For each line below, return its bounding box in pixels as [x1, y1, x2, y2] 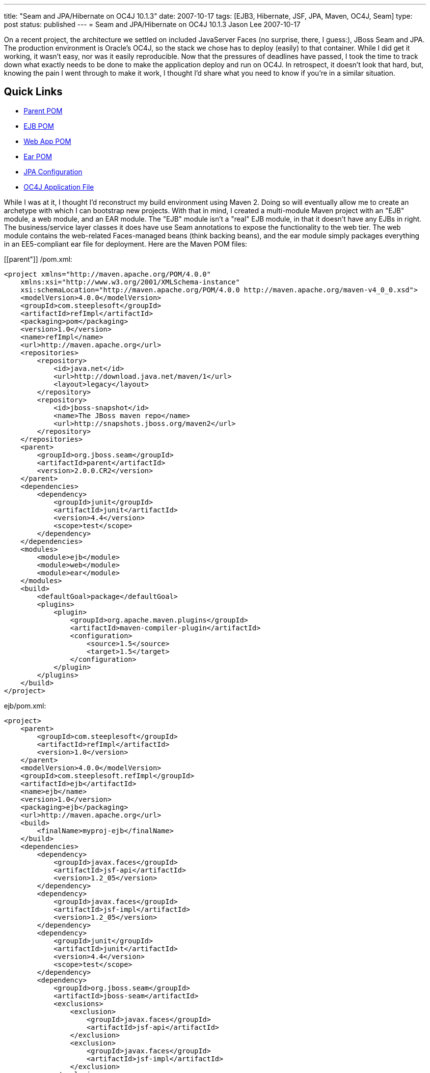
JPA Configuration [24, 167, 82, 176]
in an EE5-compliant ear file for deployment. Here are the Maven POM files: [4, 239, 247, 248]
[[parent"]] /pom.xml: [4, 254, 73, 263]
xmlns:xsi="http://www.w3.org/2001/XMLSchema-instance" [20, 278, 240, 286]
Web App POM [24, 137, 71, 145]
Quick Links [4, 85, 63, 98]
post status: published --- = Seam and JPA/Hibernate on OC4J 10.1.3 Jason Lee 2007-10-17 [4, 20, 300, 28]
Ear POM [24, 152, 52, 161]
